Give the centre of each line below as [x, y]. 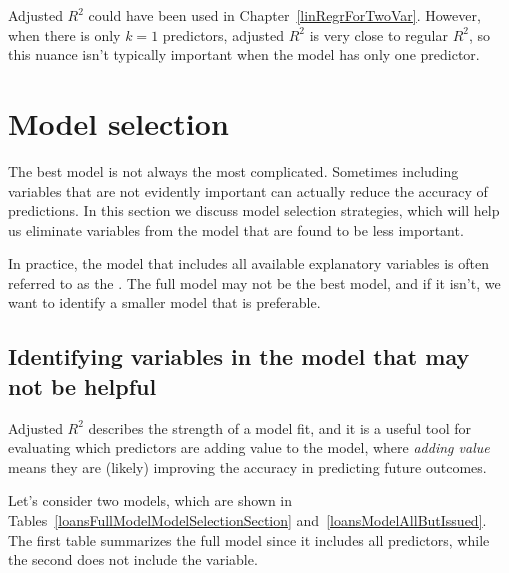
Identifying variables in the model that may [239, 356]
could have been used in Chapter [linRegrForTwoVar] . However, [284, 15]
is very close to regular [378, 34]
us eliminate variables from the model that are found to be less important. [236, 229]
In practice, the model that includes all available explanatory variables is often [249, 263]
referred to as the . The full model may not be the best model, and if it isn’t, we [254, 282]
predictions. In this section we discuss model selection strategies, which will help [254, 210]
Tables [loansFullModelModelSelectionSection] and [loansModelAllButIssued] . [247, 520]
